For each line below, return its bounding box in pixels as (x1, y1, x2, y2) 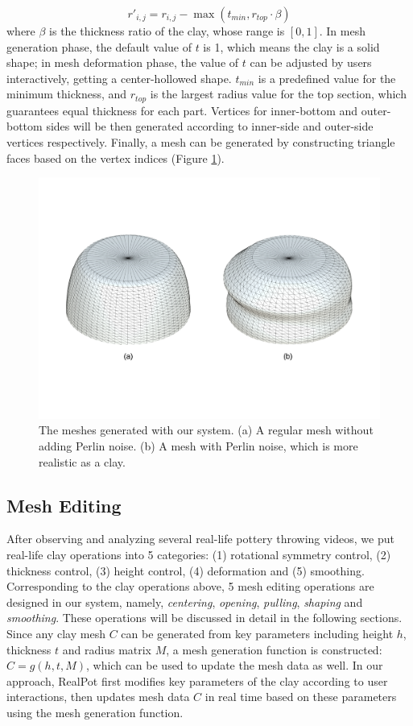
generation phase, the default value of (6, 38, 192, 55)
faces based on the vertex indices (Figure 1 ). (6, 149, 225, 166)
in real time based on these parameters (204, 688, 397, 705)
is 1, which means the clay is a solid (203, 38, 380, 55)
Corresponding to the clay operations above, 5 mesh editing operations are (6, 578, 374, 595)
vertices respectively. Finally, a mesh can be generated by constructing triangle (6, 134, 395, 151)
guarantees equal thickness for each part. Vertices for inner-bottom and (6, 102, 358, 118)
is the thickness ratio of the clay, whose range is (49, 23, 285, 39)
